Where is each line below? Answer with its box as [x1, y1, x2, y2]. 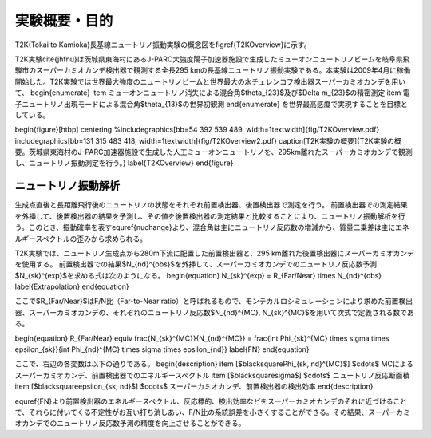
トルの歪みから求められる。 [56, 234, 148, 243]
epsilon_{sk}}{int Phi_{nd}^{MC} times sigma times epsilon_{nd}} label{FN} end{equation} [14, 345, 310, 354]
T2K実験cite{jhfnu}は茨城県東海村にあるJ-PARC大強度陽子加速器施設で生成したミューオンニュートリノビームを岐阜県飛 [14, 54, 410, 64]
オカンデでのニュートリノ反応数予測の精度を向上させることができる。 [14, 419, 246, 428]
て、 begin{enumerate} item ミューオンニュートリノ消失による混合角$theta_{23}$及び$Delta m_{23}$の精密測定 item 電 [14, 88, 410, 97]
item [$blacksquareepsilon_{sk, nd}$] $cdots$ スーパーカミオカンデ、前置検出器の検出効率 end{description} [14, 381, 374, 391]
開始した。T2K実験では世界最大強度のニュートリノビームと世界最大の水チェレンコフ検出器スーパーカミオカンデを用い [14, 77, 406, 86]
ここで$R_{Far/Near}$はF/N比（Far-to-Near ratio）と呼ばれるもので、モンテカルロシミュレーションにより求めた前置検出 [14, 296, 413, 306]
